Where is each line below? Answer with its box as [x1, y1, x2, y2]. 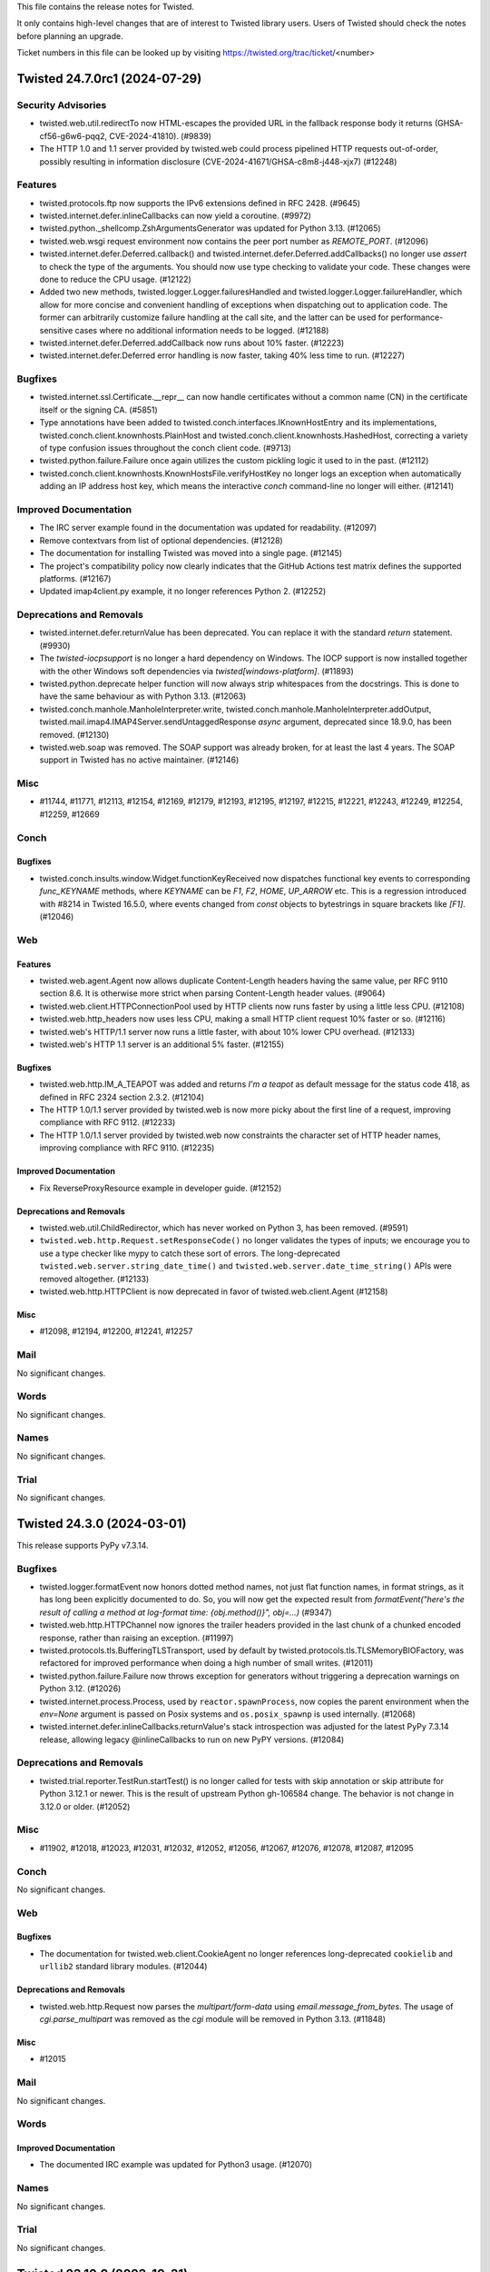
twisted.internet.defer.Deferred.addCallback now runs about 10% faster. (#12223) [39, 337, 345, 348]
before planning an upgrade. [16, 30, 123, 41]
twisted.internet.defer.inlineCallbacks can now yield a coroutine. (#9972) [39, 210, 312, 222]
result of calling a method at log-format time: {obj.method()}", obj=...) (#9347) [39, 1607, 333, 1618]
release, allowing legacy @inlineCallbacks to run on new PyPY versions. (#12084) [39, 1734, 345, 1745]
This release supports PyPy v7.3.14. [16, 1540, 149, 1550]
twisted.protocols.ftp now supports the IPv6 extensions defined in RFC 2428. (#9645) [39, 197, 361, 208]
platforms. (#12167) [39, 573, 112, 583]
